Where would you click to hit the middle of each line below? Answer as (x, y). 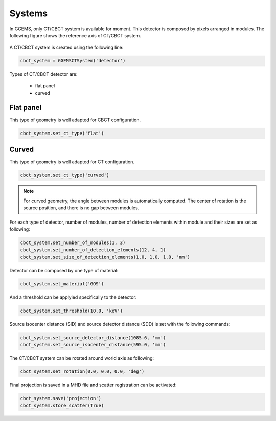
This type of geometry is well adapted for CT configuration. (72, 162)
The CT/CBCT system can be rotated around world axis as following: (82, 358)
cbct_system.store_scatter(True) (62, 406)
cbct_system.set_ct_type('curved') (65, 175)
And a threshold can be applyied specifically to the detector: (73, 297)
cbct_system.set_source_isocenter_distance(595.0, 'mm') (93, 345)
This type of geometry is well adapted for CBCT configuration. (75, 120)
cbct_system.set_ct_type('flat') (62, 133)
